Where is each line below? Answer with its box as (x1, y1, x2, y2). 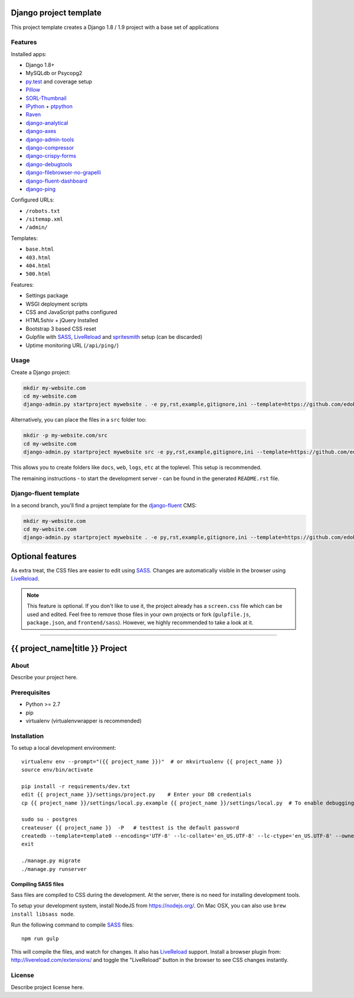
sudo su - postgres (21, 816, 78, 823)
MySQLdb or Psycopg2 (25, 70, 83, 77)
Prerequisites (11, 688, 50, 696)
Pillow (25, 86, 41, 93)
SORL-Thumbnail (25, 95, 67, 102)
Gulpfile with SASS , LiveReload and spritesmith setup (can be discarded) (25, 333, 203, 341)
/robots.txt (25, 208, 60, 214)
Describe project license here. (11, 983, 84, 990)
